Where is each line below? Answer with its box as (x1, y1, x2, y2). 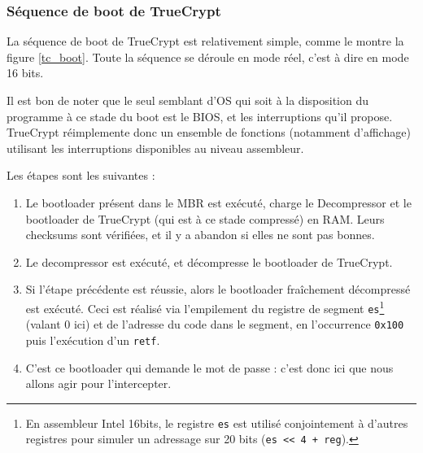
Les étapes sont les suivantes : (7, 167, 155, 184)
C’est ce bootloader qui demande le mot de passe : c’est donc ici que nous (25, 359, 394, 376)
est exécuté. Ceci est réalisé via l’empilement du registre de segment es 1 (25, 297, 385, 316)
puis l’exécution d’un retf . (25, 331, 160, 348)
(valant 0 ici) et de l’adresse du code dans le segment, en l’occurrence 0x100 (25, 316, 404, 333)
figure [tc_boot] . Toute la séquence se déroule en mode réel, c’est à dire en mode (7, 48, 409, 65)
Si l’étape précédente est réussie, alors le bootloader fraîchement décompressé (25, 281, 411, 298)
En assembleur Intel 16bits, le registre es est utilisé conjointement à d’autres (25, 414, 408, 431)
